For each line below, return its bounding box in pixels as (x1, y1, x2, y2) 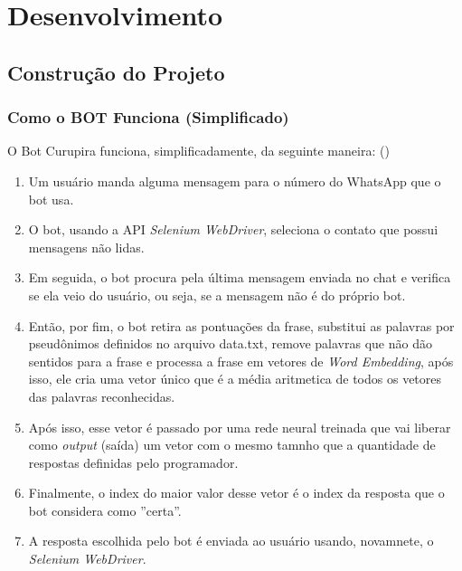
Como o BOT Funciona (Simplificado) (7, 106, 289, 128)
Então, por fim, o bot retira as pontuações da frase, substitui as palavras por (28, 316, 455, 335)
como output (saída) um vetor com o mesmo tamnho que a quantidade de (28, 435, 436, 454)
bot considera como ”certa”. (28, 500, 182, 519)
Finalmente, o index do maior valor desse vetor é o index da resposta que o (28, 483, 445, 502)
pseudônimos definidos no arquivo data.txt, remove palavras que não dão (28, 334, 432, 353)
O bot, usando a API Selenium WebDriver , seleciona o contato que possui (28, 220, 438, 239)
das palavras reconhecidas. (28, 386, 175, 405)
